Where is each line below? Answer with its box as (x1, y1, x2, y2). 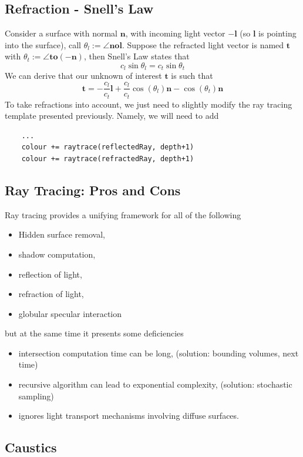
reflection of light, (18, 268, 82, 280)
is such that (171, 69, 213, 82)
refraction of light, (18, 288, 84, 300)
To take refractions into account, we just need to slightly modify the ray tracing (5, 98, 292, 110)
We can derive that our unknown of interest (5, 69, 162, 82)
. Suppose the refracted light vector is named (122, 38, 284, 51)
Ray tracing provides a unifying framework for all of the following (5, 208, 241, 221)
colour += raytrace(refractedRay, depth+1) (21, 154, 194, 163)
